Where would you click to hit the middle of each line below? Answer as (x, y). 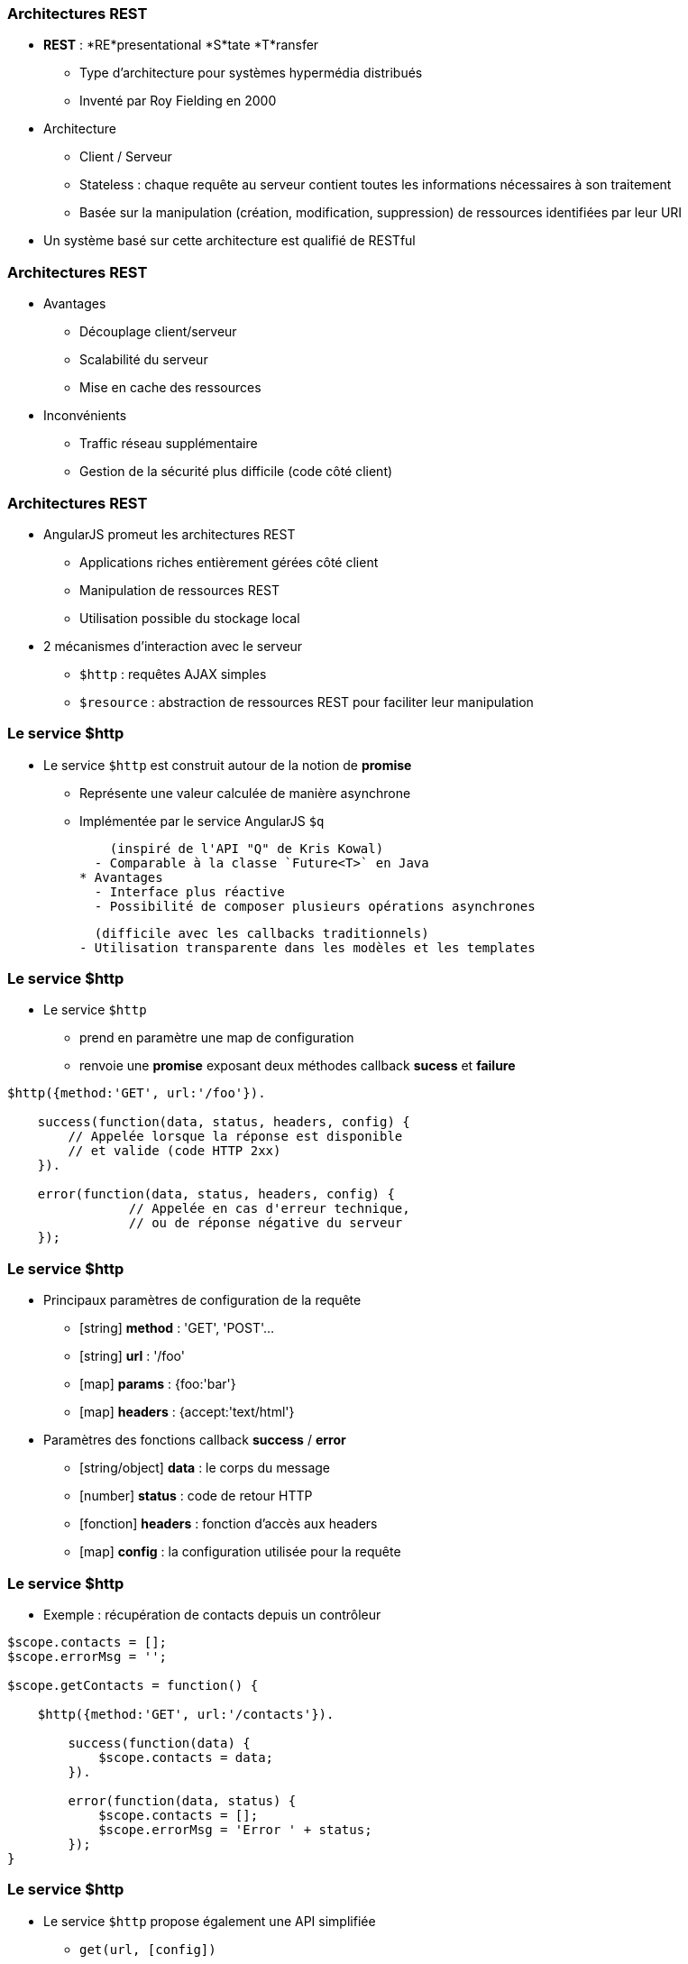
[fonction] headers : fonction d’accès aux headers (229, 1524)
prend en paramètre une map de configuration (217, 1038)
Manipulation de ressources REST (180, 590)
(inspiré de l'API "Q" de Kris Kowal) (247, 848)
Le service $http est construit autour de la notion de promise (228, 765)
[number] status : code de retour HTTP (196, 1496)
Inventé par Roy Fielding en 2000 (178, 101)
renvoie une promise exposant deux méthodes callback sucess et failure (298, 1066)
